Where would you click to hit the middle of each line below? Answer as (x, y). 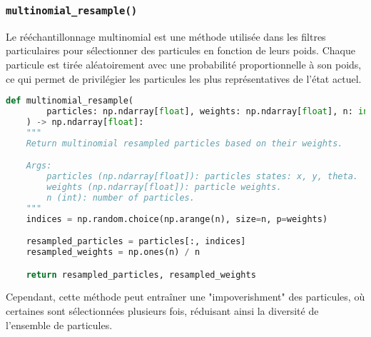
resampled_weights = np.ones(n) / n (113, 252)
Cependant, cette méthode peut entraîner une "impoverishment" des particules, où (185, 297)
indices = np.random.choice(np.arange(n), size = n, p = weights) (177, 219)
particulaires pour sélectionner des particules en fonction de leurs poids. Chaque (181, 50)
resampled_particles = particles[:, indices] (136, 242)
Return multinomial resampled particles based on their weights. (184, 143)
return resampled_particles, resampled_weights (141, 275)
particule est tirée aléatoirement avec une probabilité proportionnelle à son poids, (184, 64)
